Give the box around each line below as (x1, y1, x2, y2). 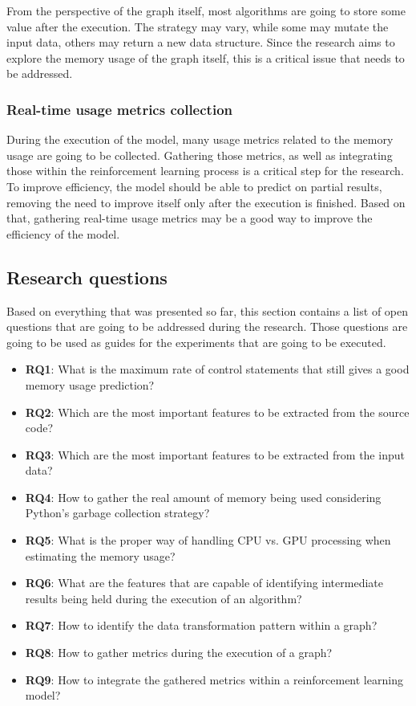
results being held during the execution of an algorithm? (25, 590, 302, 606)
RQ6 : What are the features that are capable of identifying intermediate (25, 574, 383, 591)
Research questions (6, 264, 168, 289)
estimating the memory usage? (25, 547, 176, 564)
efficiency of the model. (6, 225, 120, 242)
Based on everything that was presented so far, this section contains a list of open (6, 302, 409, 319)
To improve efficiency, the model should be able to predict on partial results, (6, 178, 382, 194)
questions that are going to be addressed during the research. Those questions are (6, 318, 408, 335)
